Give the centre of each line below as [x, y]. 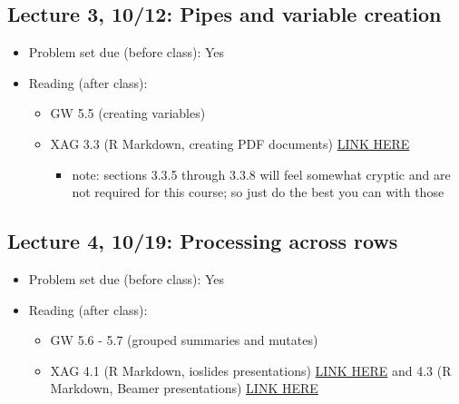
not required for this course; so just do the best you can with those [258, 192]
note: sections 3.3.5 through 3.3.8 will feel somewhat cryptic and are [261, 174]
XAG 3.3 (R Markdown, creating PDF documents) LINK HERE [230, 143]
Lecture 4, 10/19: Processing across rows [203, 241]
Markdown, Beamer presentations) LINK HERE [184, 388]
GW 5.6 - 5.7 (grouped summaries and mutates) [184, 340]
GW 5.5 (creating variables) [128, 113]
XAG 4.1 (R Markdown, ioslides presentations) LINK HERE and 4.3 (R [251, 370]
